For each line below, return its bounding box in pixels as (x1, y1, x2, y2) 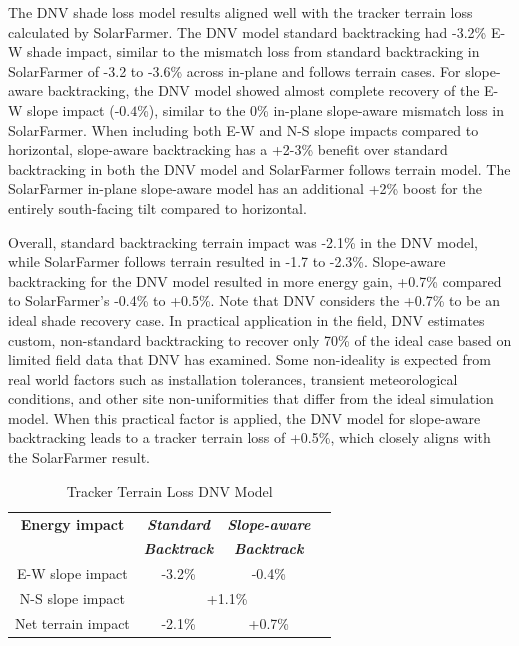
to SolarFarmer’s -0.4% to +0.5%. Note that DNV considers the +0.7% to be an (8, 290, 500, 311)
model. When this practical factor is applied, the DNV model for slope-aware (8, 407, 481, 428)
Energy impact (20, 513, 125, 534)
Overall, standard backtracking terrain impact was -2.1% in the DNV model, (8, 231, 478, 252)
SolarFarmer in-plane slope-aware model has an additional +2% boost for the (8, 178, 482, 199)
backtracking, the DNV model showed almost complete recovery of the (47, 80, 480, 101)
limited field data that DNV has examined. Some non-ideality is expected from (8, 349, 491, 370)
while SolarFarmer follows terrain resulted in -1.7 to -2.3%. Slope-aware (8, 251, 446, 272)
